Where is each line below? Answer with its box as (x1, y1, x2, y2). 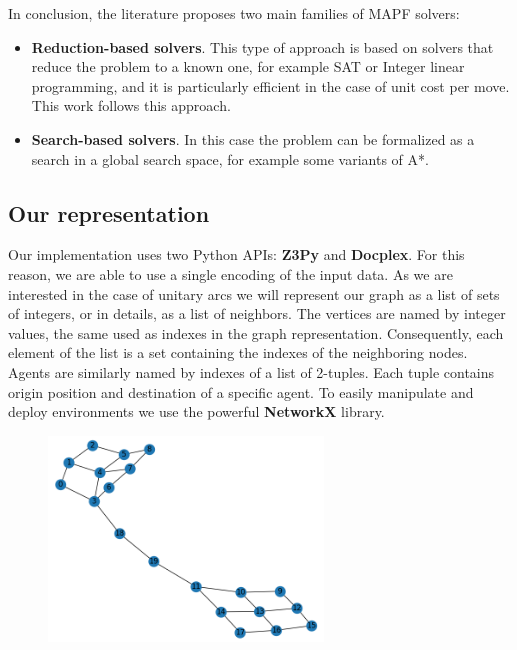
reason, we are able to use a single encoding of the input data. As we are (8, 263, 453, 284)
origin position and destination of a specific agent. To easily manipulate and (8, 381, 474, 402)
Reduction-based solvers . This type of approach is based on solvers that (31, 36, 494, 57)
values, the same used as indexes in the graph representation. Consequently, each (8, 322, 504, 343)
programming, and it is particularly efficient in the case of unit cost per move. (31, 75, 510, 96)
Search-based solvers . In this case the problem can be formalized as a (31, 128, 475, 149)
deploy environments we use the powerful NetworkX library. (8, 401, 385, 422)
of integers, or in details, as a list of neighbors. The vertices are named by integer (8, 303, 506, 324)
